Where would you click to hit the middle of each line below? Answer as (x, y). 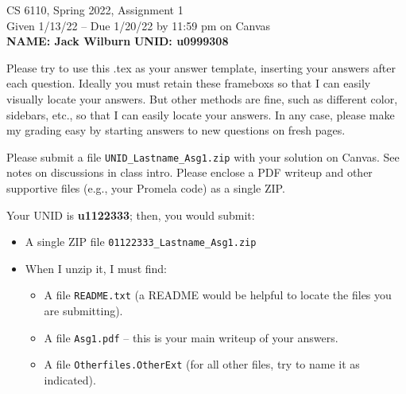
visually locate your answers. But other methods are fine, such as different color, (202, 98)
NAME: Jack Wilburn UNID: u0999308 (118, 41)
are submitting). (83, 311)
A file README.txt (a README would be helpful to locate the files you (218, 295)
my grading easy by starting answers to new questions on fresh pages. (176, 130)
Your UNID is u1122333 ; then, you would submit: (131, 215)
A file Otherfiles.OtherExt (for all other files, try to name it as (202, 364)
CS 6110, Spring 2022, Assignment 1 (95, 10)
